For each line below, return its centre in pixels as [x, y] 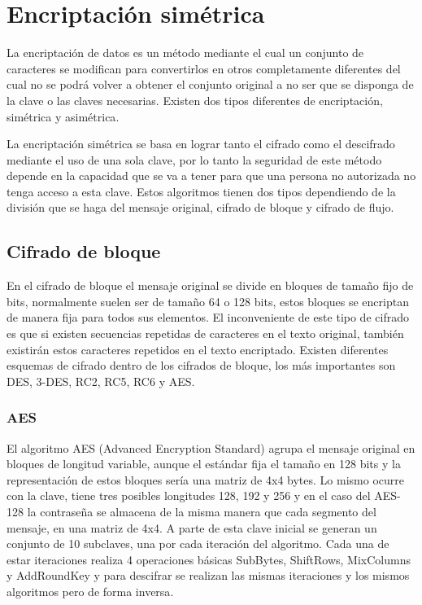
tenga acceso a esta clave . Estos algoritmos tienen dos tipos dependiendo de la [201, 191]
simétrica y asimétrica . [63, 116]
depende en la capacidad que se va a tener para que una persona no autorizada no [211, 175]
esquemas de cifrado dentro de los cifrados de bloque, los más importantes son [201, 365]
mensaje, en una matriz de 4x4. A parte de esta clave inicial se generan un [192, 527]
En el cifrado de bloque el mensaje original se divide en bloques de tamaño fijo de [210, 285]
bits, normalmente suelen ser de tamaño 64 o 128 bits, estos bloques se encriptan [208, 301]
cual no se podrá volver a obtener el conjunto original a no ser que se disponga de [210, 84]
